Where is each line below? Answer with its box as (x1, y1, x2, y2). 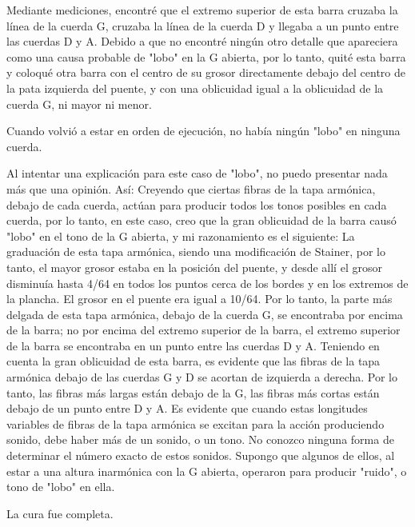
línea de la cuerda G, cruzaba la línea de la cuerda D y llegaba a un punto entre (6, 17, 399, 34)
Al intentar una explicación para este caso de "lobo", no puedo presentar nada (6, 165, 388, 182)
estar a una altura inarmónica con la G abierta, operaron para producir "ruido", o (6, 462, 407, 479)
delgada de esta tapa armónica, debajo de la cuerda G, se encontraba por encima (6, 305, 403, 322)
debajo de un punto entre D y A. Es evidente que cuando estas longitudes (6, 400, 368, 417)
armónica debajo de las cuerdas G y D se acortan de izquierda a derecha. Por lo (6, 369, 397, 385)
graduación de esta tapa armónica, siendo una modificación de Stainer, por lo (6, 243, 386, 260)
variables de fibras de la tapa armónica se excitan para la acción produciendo (6, 415, 385, 432)
